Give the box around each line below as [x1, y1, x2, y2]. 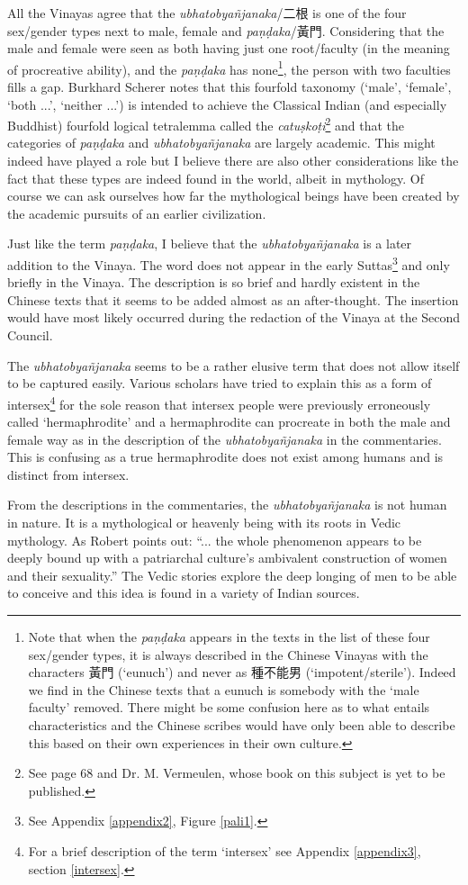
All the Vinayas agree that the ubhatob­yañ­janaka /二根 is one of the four [7, 4, 407, 22]
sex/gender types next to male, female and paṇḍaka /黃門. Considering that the [7, 21, 445, 40]
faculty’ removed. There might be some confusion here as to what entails [28, 698, 430, 717]
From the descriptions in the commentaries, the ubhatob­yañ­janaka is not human [7, 495, 447, 514]
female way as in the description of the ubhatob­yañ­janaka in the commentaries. [7, 429, 442, 448]
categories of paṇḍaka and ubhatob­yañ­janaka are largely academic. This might [7, 133, 436, 152]
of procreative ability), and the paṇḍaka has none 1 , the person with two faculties [7, 57, 451, 78]
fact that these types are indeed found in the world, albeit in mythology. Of [7, 168, 425, 187]
